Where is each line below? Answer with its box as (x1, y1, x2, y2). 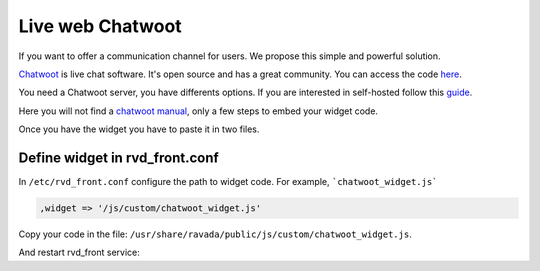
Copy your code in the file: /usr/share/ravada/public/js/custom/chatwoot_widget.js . (18, 228, 412, 240)
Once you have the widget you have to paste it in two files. (18, 123, 260, 135)
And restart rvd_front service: (18, 246, 140, 259)
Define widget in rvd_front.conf (18, 149, 219, 166)
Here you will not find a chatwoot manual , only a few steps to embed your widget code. (18, 105, 379, 117)
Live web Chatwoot (18, 15, 182, 37)
